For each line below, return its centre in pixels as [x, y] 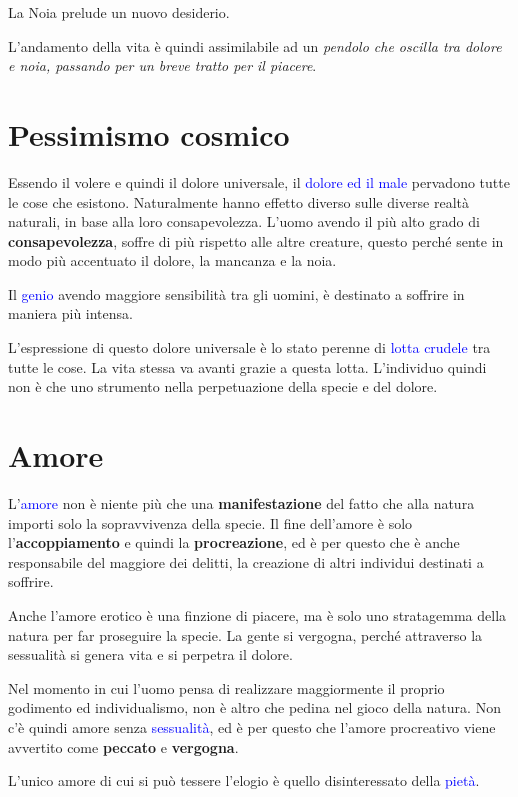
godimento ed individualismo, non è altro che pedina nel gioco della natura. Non [254, 707]
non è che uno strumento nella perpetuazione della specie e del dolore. [223, 386]
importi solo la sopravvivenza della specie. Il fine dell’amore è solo [210, 522]
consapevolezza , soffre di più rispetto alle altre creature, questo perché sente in [256, 240]
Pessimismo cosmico [149, 133]
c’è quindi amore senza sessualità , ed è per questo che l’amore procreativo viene [252, 726]
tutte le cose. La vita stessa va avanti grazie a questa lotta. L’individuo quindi [247, 366]
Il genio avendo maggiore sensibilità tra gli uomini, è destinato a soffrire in [236, 293]
